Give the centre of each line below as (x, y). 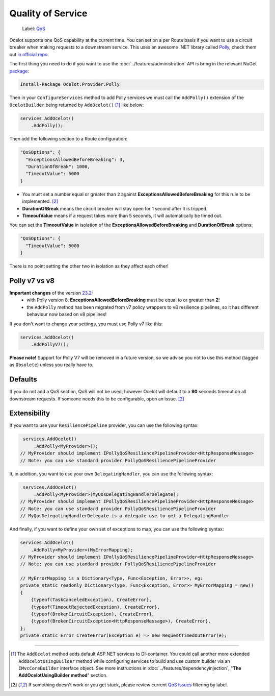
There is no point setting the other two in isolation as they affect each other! (89, 266)
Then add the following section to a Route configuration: (68, 139)
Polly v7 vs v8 (32, 281)
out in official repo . (29, 54)
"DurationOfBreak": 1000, (58, 166)
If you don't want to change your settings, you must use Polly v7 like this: (86, 324)
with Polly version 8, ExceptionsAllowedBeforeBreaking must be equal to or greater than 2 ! (123, 300)
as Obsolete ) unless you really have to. (51, 365)
